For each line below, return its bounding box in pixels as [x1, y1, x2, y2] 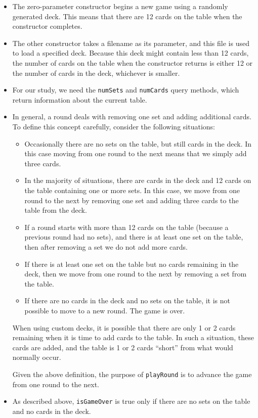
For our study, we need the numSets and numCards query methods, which [12, 84, 239, 95]
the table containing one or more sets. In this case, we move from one [24, 184, 240, 195]
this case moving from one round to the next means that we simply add [24, 148, 247, 159]
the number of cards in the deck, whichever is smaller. [12, 67, 180, 78]
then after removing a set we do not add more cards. [24, 241, 188, 252]
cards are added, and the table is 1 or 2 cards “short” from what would [12, 342, 233, 352]
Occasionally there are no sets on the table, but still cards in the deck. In [24, 138, 252, 149]
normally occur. [12, 352, 61, 362]
